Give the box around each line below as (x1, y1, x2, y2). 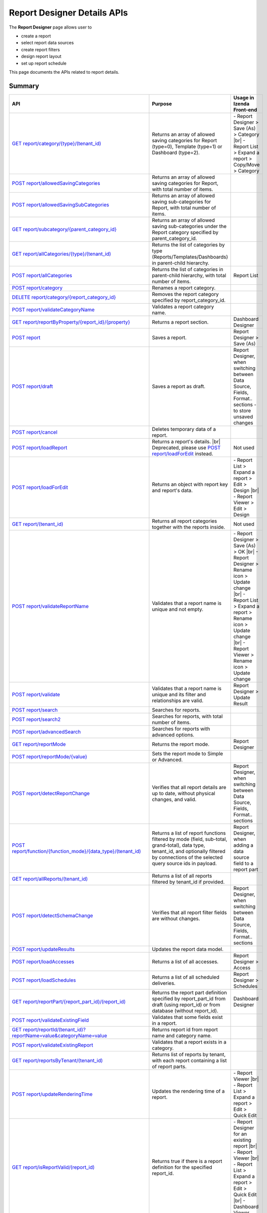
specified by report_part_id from (152, 995, 226, 1002)
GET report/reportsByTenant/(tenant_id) (12, 1057, 103, 1064)
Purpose (152, 100, 172, 107)
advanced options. (152, 731, 195, 738)
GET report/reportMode (12, 740, 66, 747)
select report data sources (21, 40, 74, 46)
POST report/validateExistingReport (12, 1041, 94, 1048)
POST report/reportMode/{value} (12, 753, 87, 760)
